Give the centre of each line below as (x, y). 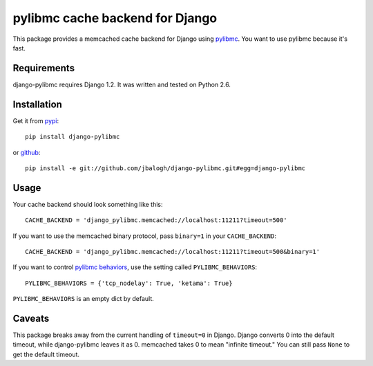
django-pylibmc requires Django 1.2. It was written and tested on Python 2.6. (122, 84)
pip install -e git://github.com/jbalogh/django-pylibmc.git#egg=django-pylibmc (165, 168)
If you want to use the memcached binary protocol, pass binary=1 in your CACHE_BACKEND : (144, 236)
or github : (27, 152)
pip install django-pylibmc (73, 137)
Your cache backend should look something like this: (88, 204)
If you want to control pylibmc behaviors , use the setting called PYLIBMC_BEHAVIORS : (135, 267)
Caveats (31, 318)
